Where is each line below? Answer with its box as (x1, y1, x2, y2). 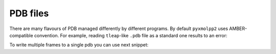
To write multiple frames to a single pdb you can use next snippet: (9, 42, 149, 48)
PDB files (9, 8, 49, 19)
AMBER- (229, 25, 247, 32)
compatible (9, 32, 33, 38)
